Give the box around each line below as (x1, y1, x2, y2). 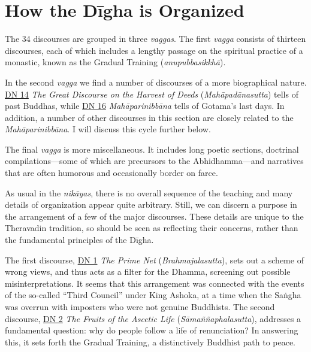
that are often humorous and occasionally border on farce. (5, 166, 218, 179)
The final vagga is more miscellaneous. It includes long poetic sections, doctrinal (5, 142, 299, 155)
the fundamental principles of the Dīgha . (5, 233, 154, 246)
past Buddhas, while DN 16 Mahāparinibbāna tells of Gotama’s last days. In (5, 99, 285, 112)
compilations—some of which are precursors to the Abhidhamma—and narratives (5, 154, 304, 167)
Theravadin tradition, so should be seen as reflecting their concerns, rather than (5, 221, 298, 234)
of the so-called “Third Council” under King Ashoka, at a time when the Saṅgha (5, 289, 301, 301)
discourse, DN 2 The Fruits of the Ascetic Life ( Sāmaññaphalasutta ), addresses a (5, 312, 301, 324)
